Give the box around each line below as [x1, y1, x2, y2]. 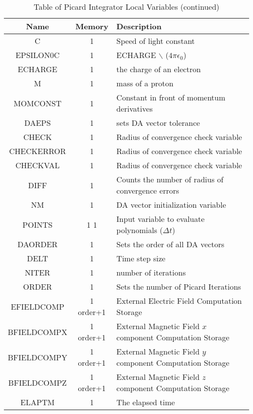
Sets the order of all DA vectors [116, 238, 225, 250]
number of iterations [116, 267, 186, 278]
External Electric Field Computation [116, 295, 242, 306]
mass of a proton [116, 78, 174, 89]
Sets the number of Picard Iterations [116, 281, 241, 292]
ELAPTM [20, 396, 55, 408]
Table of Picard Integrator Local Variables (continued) [34, 1, 219, 12]
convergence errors [116, 185, 180, 196]
